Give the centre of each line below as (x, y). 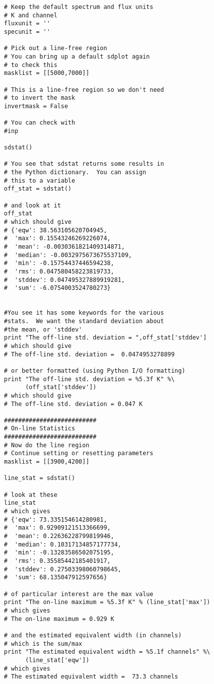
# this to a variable (40, 180)
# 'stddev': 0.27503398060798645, (63, 569)
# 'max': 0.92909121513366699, (57, 528)
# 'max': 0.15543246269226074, (57, 239)
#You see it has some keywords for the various (84, 313)
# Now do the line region (47, 445)
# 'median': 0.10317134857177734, (63, 544)
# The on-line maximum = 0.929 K (59, 619)
